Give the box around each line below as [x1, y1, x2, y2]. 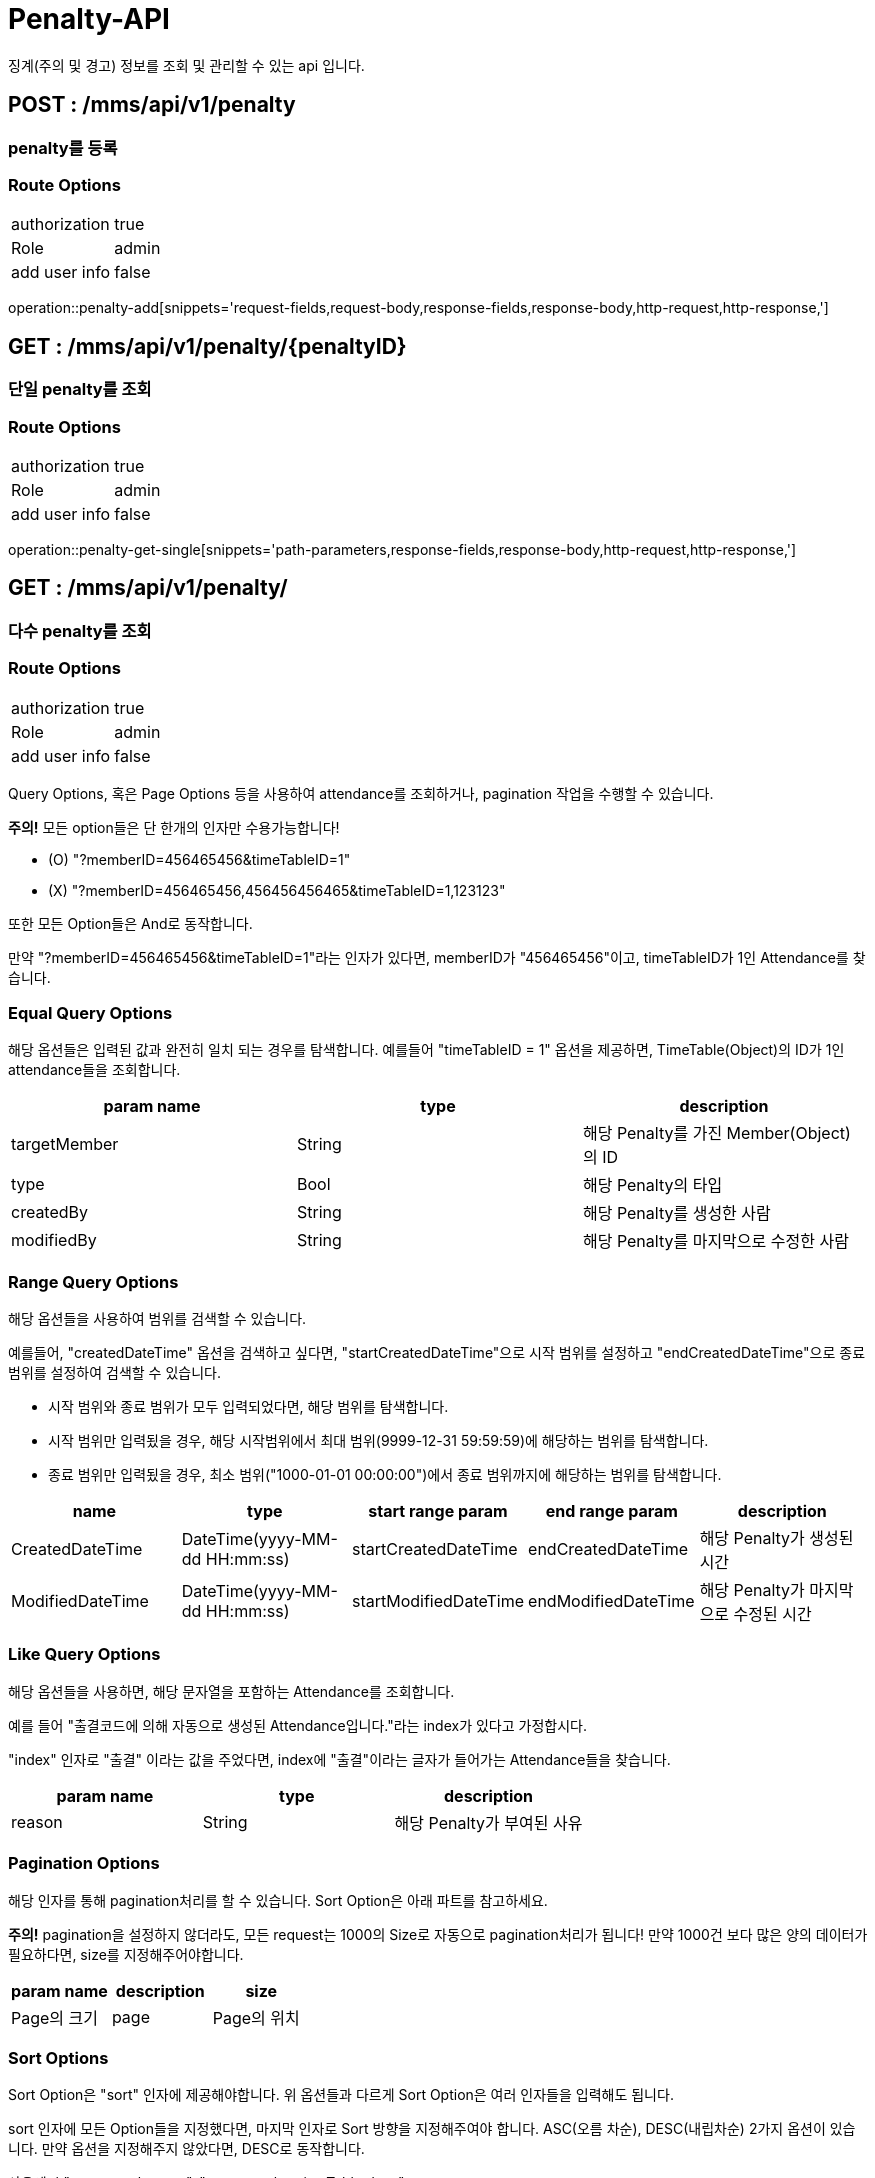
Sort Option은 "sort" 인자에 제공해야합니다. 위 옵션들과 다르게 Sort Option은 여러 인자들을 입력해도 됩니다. [8, 2086, 674, 2104]
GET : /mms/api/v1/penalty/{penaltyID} [8, 333, 407, 359]
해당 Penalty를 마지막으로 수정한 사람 [582, 1231, 849, 1252]
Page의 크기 [11, 2007, 99, 2028]
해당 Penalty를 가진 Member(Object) [582, 1123, 851, 1144]
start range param [368, 1501, 508, 1522]
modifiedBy [11, 1230, 97, 1251]
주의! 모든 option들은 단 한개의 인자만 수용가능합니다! [8, 818, 340, 836]
